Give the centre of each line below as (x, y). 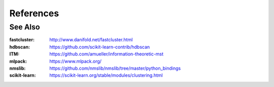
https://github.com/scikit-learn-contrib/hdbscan (100, 47)
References (34, 13)
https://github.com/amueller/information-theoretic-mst (107, 54)
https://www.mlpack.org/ (75, 61)
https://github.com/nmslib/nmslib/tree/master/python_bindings (115, 68)
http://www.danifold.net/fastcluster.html (91, 40)
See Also (25, 27)
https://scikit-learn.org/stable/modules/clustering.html (106, 75)
